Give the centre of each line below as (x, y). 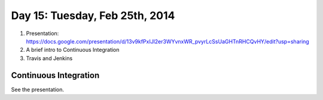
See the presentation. (37, 89)
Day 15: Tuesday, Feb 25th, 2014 (93, 15)
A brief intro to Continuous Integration (73, 50)
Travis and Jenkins (49, 58)
